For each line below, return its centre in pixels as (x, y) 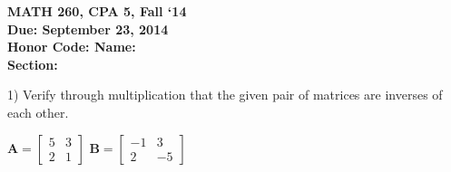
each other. (38, 112)
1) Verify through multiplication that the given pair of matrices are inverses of (225, 95)
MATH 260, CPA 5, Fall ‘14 (97, 11)
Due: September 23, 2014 (88, 29)
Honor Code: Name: (72, 47)
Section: (33, 64)
